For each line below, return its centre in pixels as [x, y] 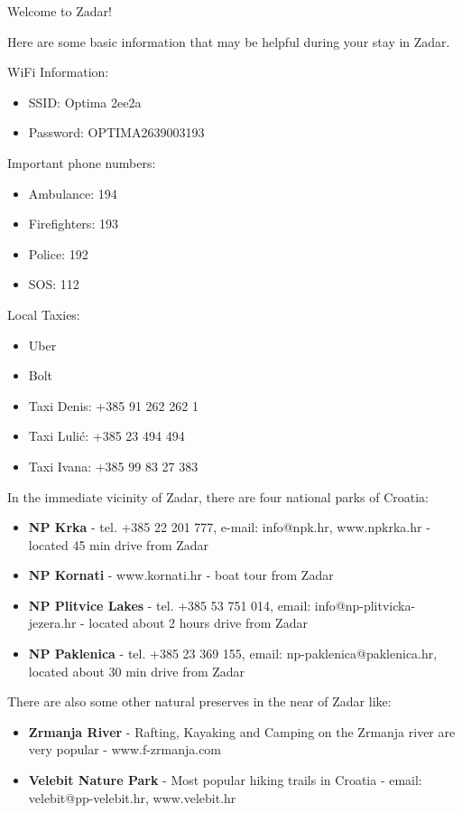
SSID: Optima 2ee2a [85, 102]
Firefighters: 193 [73, 224]
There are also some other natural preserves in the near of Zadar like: [199, 701]
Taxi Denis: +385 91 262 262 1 [113, 405]
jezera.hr [52, 623]
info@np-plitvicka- [365, 605]
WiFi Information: [58, 72]
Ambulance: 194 [73, 193]
